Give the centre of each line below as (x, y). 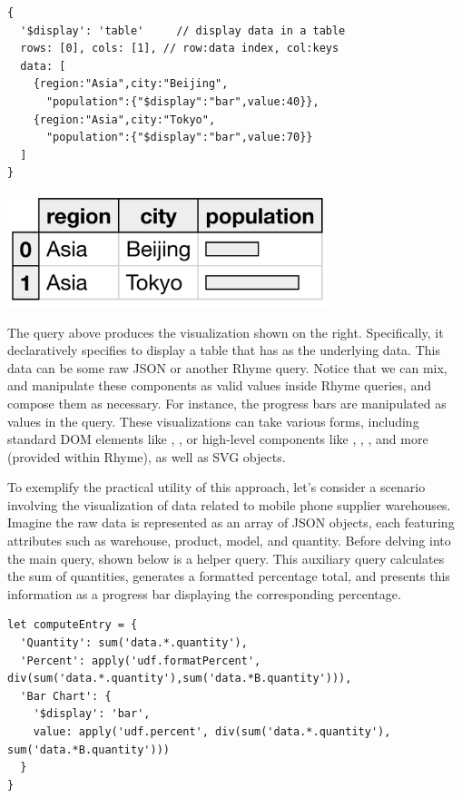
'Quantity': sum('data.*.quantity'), (134, 643)
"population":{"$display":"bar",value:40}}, (182, 101)
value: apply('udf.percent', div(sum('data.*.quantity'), (212, 732)
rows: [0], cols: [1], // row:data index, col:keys (180, 49)
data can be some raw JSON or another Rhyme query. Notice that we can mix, (227, 367)
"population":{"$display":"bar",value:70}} (179, 138)
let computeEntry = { (73, 625)
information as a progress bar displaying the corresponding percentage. (204, 593)
